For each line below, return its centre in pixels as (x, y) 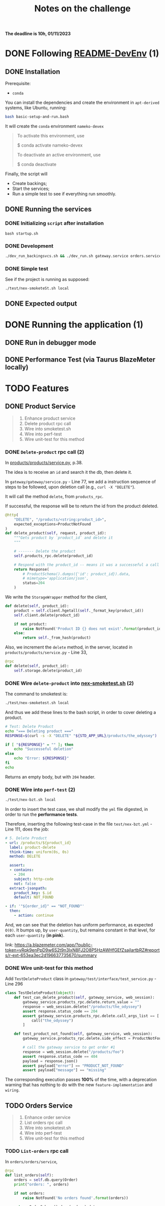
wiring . (12, 1090)
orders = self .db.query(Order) (46, 1180)
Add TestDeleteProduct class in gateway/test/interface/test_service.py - (81, 979)
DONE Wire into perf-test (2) (40, 789)
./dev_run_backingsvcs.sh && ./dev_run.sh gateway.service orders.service (83, 256)
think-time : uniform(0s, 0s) (39, 852)
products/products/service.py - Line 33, (46, 652)
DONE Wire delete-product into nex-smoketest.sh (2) (69, 683)
